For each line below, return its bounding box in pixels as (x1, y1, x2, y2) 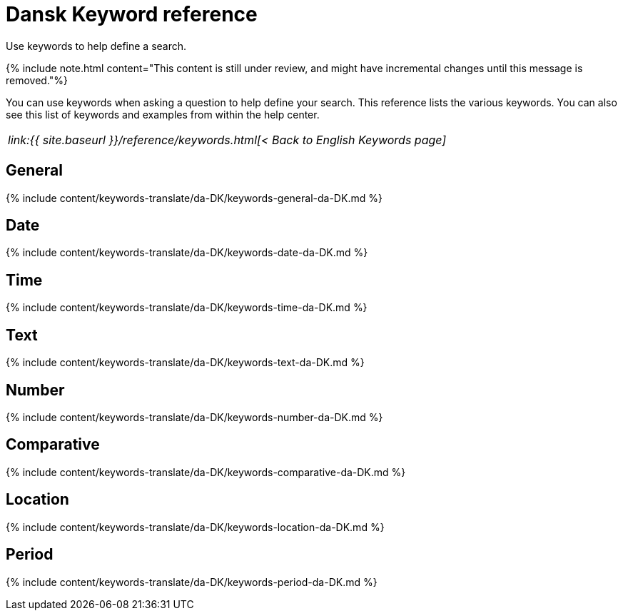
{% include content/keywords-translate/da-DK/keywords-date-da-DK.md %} (6, 246, 368, 259)
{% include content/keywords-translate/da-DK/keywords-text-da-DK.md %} (6, 356, 365, 369)
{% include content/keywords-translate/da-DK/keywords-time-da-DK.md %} (6, 301, 368, 314)
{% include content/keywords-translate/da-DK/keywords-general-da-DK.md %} (6, 191, 383, 204)
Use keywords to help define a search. (6, 39, 187, 52)
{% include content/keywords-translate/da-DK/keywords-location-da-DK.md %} (6, 520, 385, 533)
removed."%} (6, 74, 69, 86)
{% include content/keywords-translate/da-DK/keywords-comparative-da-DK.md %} (6, 465, 406, 478)
